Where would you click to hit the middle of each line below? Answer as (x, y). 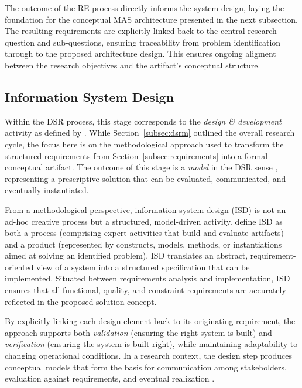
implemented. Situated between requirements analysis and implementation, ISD (147, 278)
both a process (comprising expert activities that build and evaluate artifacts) (144, 233)
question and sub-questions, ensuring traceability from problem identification (143, 42)
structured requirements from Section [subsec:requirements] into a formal (136, 155)
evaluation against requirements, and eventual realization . (110, 378)
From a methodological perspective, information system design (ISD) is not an (145, 209)
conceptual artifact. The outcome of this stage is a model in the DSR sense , (141, 167)
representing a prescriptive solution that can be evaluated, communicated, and (145, 178)
